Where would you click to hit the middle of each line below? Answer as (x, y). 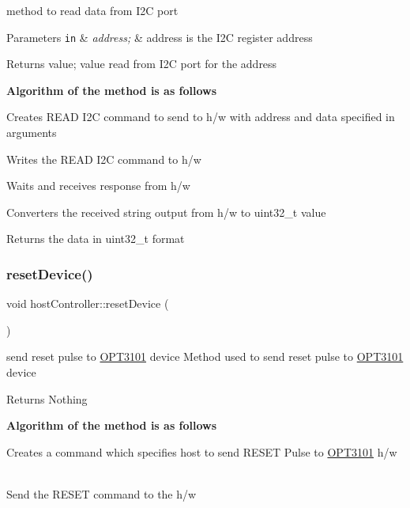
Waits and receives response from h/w (98, 186)
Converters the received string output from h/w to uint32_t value (166, 212)
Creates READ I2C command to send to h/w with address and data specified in (201, 117)
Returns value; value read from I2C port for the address (142, 64)
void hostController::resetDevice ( (88, 303)
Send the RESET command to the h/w (102, 493)
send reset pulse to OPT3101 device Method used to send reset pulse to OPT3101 (205, 356)
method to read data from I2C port (92, 10)
